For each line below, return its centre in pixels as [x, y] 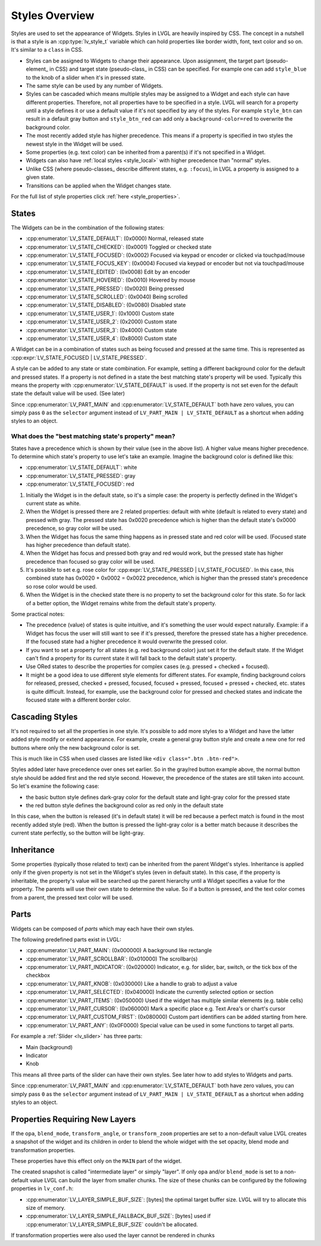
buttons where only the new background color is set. [75, 748]
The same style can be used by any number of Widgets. [95, 86]
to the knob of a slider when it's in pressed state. [86, 77]
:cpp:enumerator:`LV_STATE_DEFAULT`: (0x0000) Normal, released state [115, 238]
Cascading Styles [45, 717]
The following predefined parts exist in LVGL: [66, 939]
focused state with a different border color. [78, 700]
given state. [40, 177]
